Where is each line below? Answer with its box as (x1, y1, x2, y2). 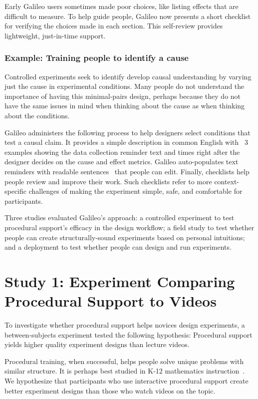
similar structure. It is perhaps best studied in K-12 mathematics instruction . (4, 366, 245, 376)
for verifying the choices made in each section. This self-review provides (4, 20, 223, 31)
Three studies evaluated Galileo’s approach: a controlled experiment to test (4, 212, 235, 223)
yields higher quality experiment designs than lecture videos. (4, 339, 190, 350)
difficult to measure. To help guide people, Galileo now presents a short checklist (4, 10, 251, 21)
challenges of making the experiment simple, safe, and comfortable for (28, 186, 243, 196)
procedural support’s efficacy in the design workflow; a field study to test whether (4, 222, 255, 232)
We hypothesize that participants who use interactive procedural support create (4, 375, 249, 386)
